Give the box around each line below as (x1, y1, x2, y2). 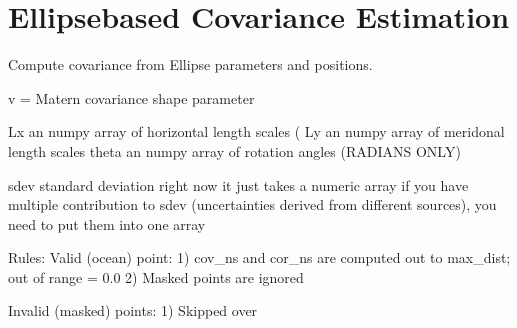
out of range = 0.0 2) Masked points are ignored (8, 266, 304, 287)
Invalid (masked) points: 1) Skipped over (8, 300, 258, 321)
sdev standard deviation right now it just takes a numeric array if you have (8, 174, 469, 195)
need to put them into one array (8, 213, 206, 234)
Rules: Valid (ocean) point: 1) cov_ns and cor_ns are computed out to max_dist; (8, 247, 511, 268)
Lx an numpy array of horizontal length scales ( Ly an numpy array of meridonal (8, 121, 505, 142)
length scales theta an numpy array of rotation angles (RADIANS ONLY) (8, 140, 461, 161)
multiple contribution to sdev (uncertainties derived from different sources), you (8, 194, 497, 215)
